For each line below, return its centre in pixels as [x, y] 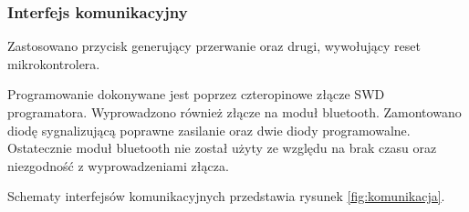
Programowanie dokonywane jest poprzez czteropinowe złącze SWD [196, 94]
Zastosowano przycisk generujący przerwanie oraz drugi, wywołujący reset [214, 46]
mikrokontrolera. [54, 63]
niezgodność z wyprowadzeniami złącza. [118, 165]
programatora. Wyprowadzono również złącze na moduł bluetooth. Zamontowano [234, 112]
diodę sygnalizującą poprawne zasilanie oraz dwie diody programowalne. [209, 130]
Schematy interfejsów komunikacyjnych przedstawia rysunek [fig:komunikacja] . [226, 196]
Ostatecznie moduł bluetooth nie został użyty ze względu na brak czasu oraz [222, 148]
